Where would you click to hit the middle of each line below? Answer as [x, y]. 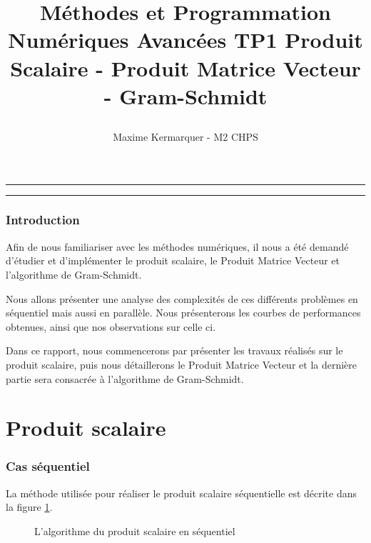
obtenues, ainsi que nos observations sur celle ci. [111, 326]
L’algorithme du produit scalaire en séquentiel [135, 530]
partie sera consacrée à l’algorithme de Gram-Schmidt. [125, 378]
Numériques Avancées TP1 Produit [185, 40]
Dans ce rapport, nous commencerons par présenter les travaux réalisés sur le [174, 350]
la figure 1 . [29, 507]
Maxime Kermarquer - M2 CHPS [185, 136]
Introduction [43, 220]
